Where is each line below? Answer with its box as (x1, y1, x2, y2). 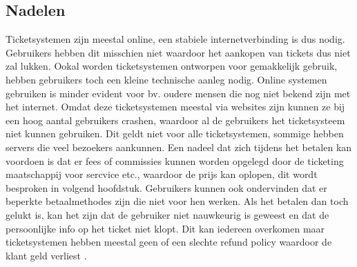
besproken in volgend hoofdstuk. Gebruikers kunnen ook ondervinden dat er (6, 180, 327, 195)
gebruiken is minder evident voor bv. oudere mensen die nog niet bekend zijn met (6, 86, 351, 100)
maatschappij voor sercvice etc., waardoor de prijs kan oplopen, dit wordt (6, 167, 318, 181)
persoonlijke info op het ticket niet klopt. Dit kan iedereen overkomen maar (6, 221, 325, 235)
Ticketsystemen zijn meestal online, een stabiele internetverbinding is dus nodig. (6, 32, 345, 46)
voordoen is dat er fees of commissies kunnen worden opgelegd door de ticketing (6, 153, 344, 168)
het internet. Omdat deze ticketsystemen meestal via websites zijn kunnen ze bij (6, 99, 345, 114)
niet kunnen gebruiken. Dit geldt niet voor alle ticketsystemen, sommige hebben (6, 126, 344, 141)
